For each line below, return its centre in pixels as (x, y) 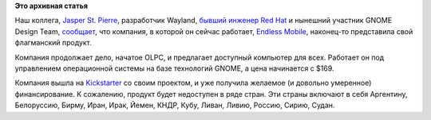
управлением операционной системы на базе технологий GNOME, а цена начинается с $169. (174, 68)
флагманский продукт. (53, 43)
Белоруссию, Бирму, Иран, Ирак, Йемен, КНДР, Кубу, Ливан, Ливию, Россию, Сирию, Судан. (175, 105)
